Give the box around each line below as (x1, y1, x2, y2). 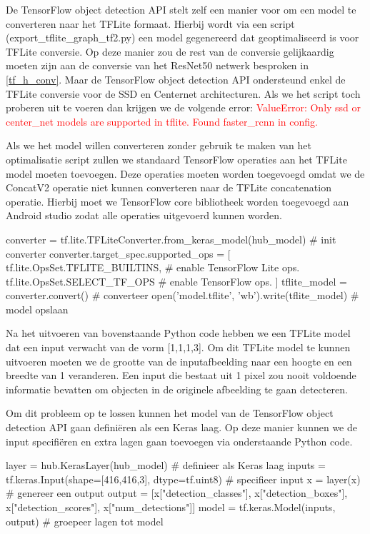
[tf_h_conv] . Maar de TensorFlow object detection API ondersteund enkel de (6, 71, 346, 86)
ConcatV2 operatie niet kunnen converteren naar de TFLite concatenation (6, 180, 331, 195)
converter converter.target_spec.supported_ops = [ (6, 246, 231, 261)
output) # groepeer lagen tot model (6, 513, 164, 528)
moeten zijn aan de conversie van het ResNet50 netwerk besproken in (6, 58, 309, 73)
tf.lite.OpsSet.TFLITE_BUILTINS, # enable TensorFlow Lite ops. (6, 260, 300, 275)
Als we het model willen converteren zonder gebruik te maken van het (6, 138, 311, 153)
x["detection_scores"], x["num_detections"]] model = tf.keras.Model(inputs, (6, 500, 336, 514)
